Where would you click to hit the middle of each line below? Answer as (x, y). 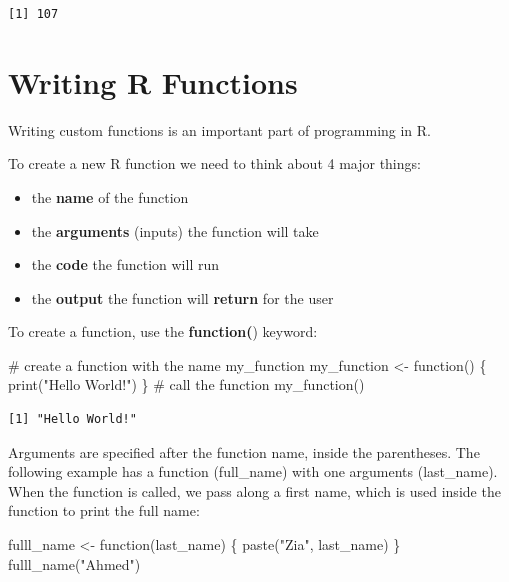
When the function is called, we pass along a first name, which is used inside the (254, 490)
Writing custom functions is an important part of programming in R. (220, 129)
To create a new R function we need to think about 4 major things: (214, 163)
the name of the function (110, 196)
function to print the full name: (104, 510)
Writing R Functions (153, 81)
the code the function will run (125, 264)
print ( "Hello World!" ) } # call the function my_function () (186, 384)
